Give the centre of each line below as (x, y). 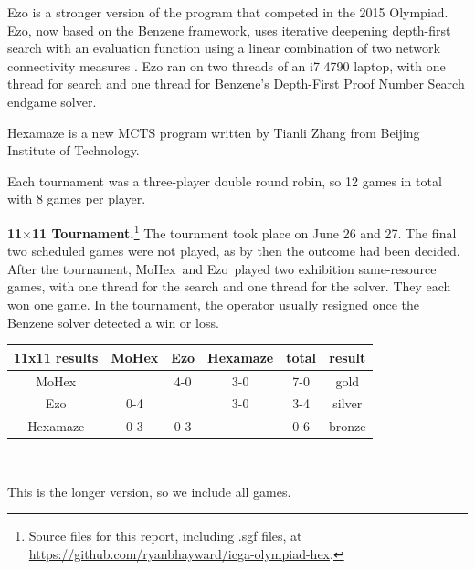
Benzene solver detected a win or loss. (113, 322)
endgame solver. (52, 101)
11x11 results (56, 357)
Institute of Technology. (74, 150)
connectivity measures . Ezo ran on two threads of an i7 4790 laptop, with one (227, 65)
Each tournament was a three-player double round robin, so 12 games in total (225, 180)
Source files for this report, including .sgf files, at (165, 536)
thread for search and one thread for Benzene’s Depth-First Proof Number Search (236, 84)
